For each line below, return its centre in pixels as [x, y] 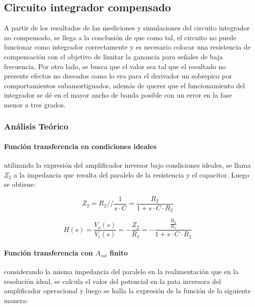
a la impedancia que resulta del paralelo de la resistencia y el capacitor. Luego [131, 174]
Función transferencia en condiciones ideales [80, 146]
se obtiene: [20, 184]
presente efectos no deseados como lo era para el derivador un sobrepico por [118, 76]
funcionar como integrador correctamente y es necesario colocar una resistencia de [127, 47]
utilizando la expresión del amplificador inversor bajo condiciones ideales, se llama [127, 165]
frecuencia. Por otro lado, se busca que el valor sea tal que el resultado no [115, 66]
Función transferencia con [48, 253]
